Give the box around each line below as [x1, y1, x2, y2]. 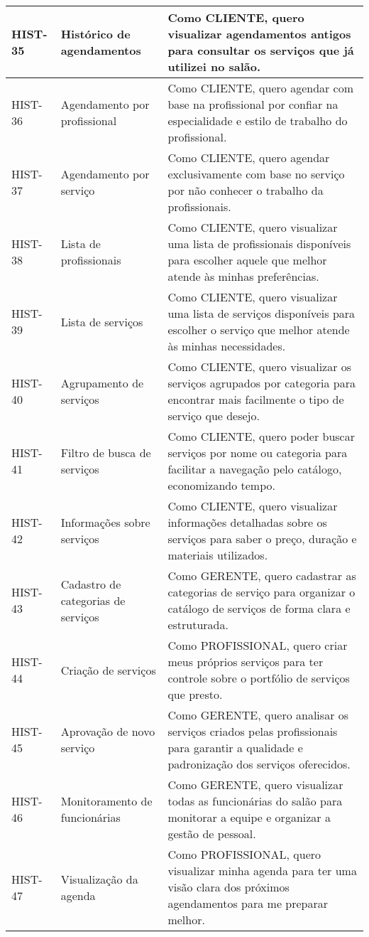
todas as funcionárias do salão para [167, 793, 343, 809]
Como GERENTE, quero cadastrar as [167, 567, 356, 584]
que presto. [167, 686, 223, 702]
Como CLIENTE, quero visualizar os [167, 358, 352, 375]
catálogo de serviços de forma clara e [167, 600, 351, 616]
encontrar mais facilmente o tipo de [167, 391, 344, 407]
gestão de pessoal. [167, 825, 256, 842]
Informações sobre [60, 514, 150, 530]
